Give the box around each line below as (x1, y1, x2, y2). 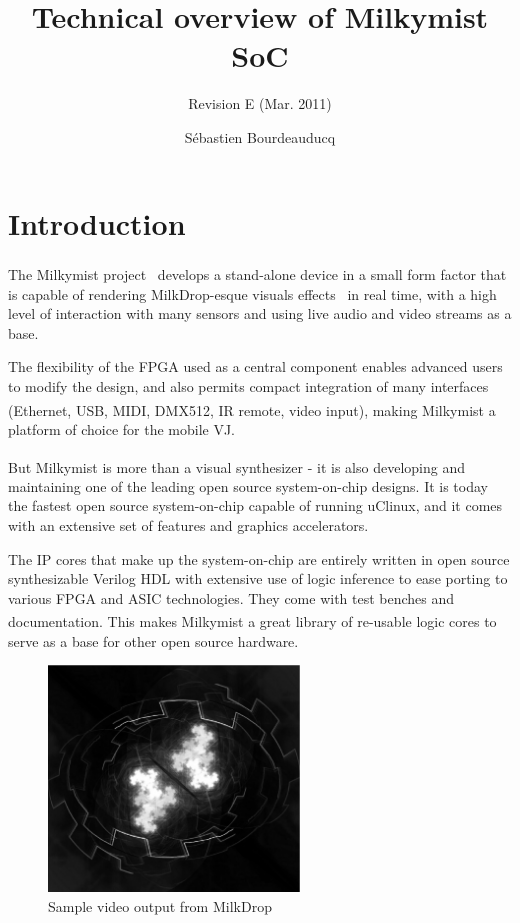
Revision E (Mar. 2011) (188, 93, 332, 114)
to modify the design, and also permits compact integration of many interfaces (8, 376, 489, 397)
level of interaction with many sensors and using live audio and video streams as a (8, 303, 512, 324)
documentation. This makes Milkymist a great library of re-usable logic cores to (8, 610, 497, 631)
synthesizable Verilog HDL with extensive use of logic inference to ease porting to (8, 568, 508, 589)
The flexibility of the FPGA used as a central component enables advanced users (8, 356, 503, 377)
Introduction (8, 202, 186, 243)
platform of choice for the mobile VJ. (8, 418, 235, 439)
